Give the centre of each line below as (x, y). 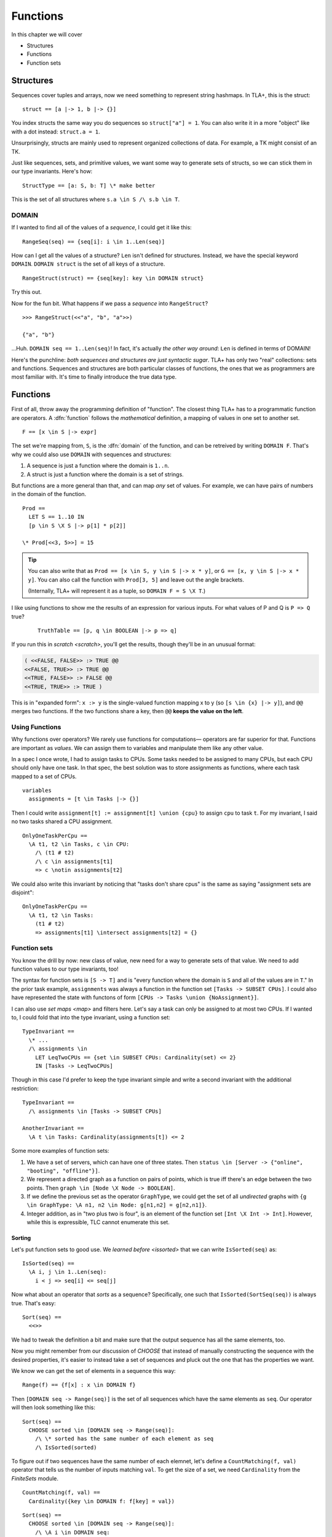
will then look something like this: (53, 1407)
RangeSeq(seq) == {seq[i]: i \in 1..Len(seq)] (94, 242)
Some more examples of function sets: (60, 1151)
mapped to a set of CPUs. (44, 776)
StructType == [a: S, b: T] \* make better (89, 185)
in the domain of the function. (49, 494)
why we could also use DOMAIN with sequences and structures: (92, 454)
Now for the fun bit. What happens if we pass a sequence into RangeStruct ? (110, 303)
